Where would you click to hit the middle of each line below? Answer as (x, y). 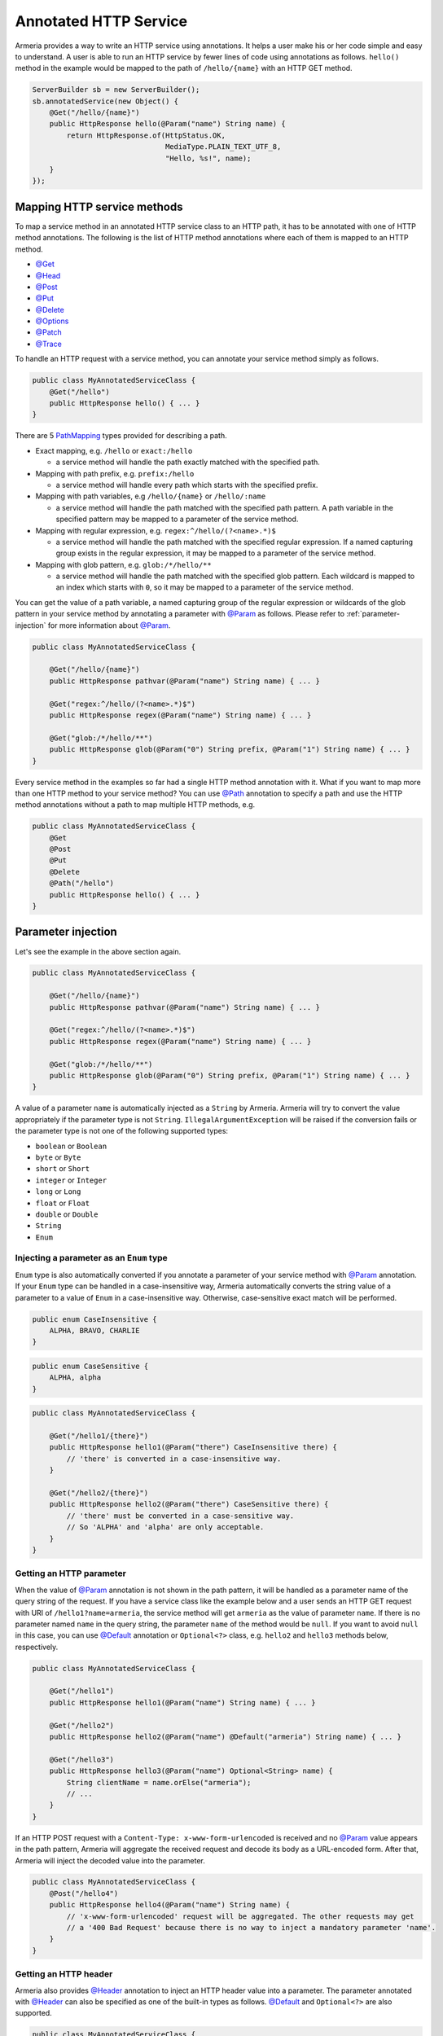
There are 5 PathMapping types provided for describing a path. (121, 436)
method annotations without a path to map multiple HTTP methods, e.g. (135, 805)
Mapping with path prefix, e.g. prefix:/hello (115, 473)
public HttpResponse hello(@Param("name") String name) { (167, 124)
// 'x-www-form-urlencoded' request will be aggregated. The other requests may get (240, 1916)
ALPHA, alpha (75, 1378)
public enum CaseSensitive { (90, 1366)
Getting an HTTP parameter (70, 1573)
